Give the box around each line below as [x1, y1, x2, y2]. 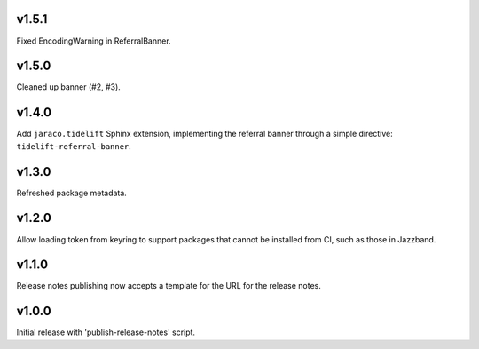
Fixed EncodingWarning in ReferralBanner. [16, 36, 172, 46]
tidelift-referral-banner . [16, 140, 132, 151]
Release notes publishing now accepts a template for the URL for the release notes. [16, 281, 321, 291]
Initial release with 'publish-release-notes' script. [16, 327, 195, 337]
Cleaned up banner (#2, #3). [16, 82, 122, 92]
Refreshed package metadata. [16, 187, 128, 198]
